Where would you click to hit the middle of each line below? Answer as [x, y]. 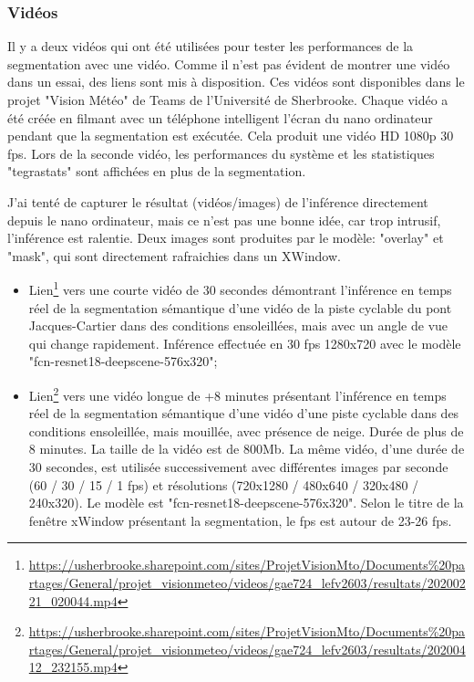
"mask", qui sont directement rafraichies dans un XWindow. [174, 255]
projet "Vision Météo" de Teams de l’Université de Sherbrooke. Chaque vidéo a [228, 100]
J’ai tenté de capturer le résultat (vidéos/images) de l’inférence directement [218, 201]
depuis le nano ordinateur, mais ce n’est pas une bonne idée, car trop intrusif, [224, 220]
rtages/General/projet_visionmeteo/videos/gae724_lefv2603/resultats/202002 [247, 582]
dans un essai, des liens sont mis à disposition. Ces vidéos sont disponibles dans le [236, 82]
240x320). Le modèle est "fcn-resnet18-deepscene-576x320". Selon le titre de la [246, 503]
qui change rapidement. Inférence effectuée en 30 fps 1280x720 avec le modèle [245, 343]
